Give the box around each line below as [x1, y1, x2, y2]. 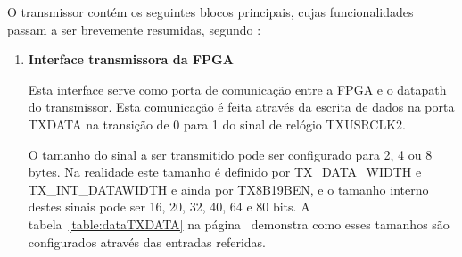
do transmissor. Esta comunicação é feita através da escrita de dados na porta [28, 97, 455, 116]
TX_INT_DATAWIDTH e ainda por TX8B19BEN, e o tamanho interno [28, 179, 429, 198]
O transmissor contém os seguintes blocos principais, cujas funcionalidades [7, 3, 414, 21]
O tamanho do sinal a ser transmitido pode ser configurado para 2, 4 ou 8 [28, 145, 433, 163]
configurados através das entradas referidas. [28, 232, 266, 251]
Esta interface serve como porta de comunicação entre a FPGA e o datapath [28, 79, 447, 98]
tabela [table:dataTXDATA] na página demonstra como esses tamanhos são [28, 214, 450, 233]
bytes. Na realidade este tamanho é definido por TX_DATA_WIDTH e [28, 162, 422, 181]
